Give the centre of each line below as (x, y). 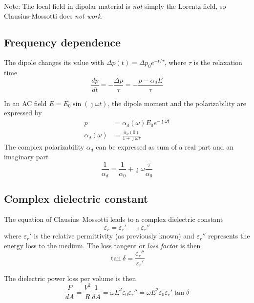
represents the (229, 236)
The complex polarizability (44, 147)
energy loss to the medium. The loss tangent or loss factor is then (102, 245)
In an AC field (25, 103)
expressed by (23, 113)
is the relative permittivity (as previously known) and (114, 236)
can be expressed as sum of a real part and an (165, 147)
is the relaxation (218, 62)
